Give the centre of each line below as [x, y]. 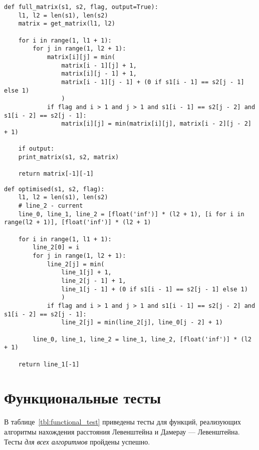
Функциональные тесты [83, 398]
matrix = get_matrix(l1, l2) [67, 24]
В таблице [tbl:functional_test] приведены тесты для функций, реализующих [123, 422]
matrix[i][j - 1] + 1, [99, 74]
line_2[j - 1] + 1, [94, 281]
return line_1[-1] [49, 364]
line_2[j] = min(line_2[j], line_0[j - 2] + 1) [142, 323]
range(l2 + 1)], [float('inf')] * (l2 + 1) [78, 222]
